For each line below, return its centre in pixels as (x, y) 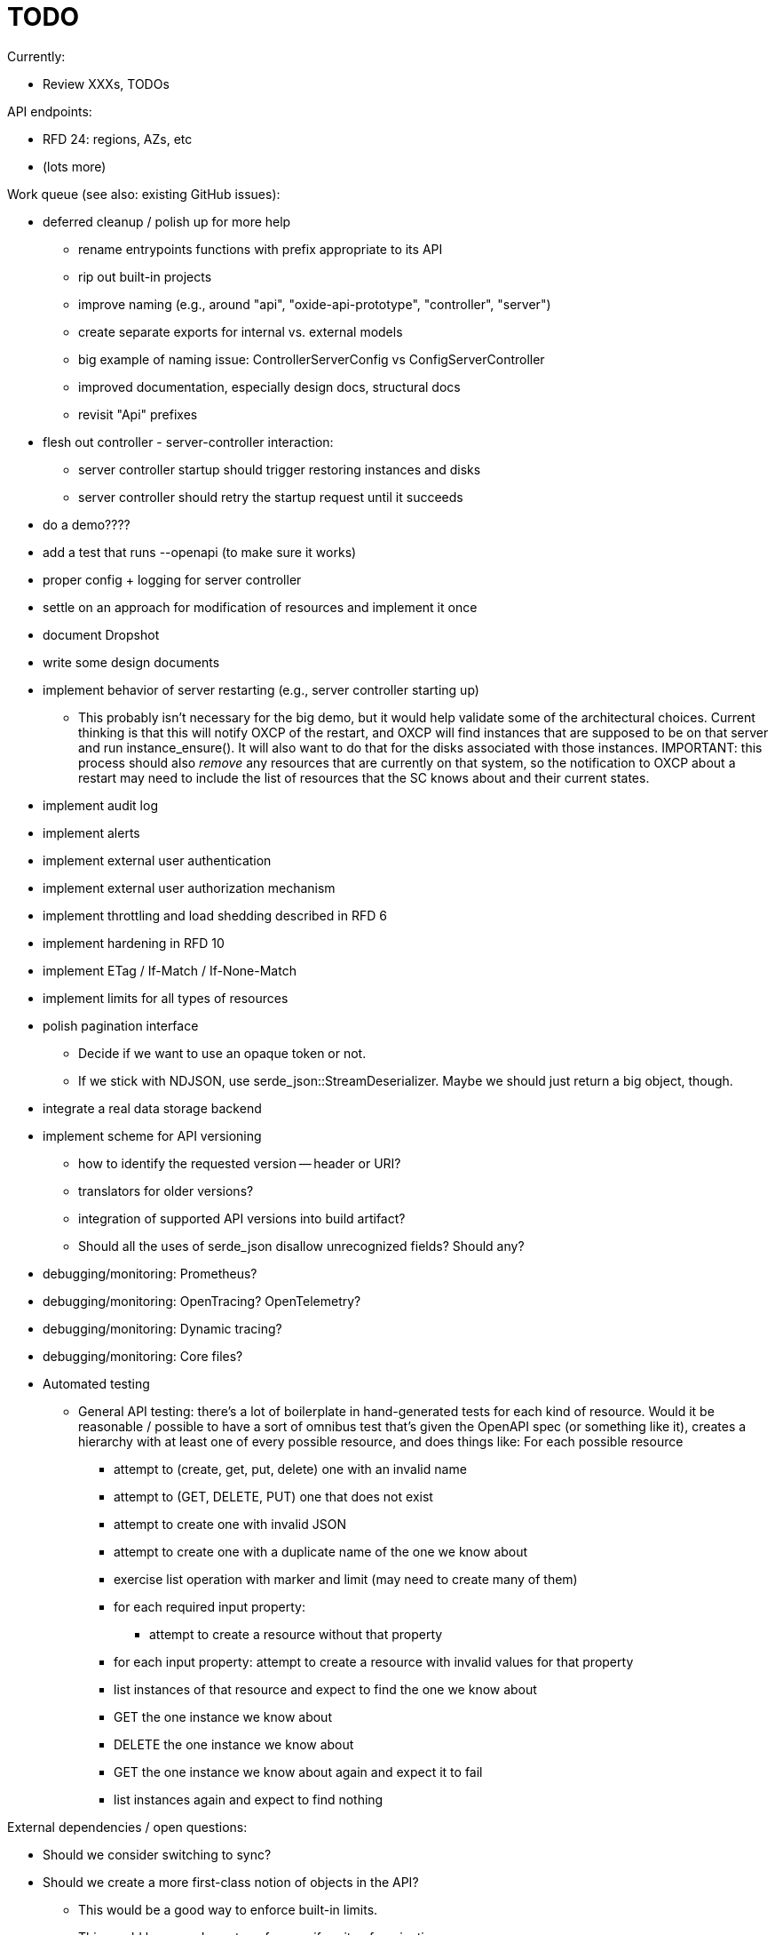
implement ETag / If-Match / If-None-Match (170, 970)
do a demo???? (87, 524)
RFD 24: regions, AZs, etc (118, 139)
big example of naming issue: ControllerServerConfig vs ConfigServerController (312, 359)
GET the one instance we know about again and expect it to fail (298, 1772)
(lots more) (75, 166)
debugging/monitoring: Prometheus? (150, 1273)
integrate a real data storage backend (152, 1108)
